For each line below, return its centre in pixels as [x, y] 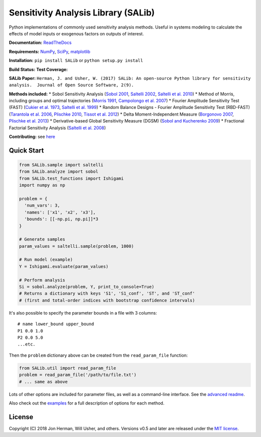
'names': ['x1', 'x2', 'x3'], [60, 212]
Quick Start [26, 150]
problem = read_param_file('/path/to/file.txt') [78, 375]
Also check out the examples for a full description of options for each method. [87, 403]
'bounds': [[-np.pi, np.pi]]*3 [61, 219]
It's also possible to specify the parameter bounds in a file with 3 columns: [83, 313]
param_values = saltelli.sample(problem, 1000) [76, 246]
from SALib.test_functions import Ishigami [72, 178]
